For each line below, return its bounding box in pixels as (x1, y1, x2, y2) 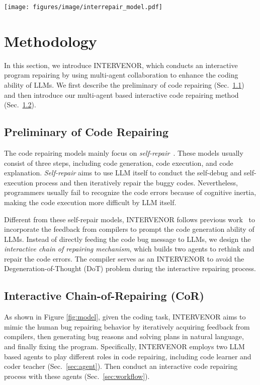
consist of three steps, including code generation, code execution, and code (4, 157, 233, 168)
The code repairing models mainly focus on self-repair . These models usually (4, 147, 243, 158)
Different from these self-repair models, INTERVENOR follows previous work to (4, 214, 255, 224)
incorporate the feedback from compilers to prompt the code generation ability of (4, 224, 254, 234)
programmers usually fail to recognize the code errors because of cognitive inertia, (4, 187, 256, 198)
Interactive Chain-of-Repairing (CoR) (4, 288, 204, 303)
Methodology (4, 30, 97, 51)
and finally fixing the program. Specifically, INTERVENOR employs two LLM (4, 341, 245, 352)
